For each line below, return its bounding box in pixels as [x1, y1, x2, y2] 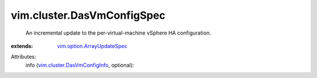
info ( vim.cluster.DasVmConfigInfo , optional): [25, 62, 134, 69]
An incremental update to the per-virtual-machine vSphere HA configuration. [25, 29, 211, 36]
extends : [11, 42, 33, 49]
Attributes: [11, 53, 36, 60]
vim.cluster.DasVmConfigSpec [11, 9, 166, 22]
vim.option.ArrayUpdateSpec [57, 42, 127, 49]
